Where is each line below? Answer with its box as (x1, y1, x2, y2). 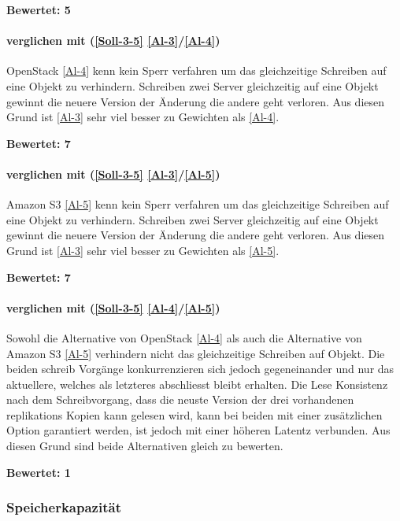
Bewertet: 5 (6, 2, 71, 17)
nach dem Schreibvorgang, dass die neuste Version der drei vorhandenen (6, 391, 354, 408)
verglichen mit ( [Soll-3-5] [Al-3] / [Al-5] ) (6, 165, 220, 182)
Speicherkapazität (6, 497, 121, 517)
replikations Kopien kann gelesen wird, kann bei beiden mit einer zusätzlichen (6, 406, 383, 423)
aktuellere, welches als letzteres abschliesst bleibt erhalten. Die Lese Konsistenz (6, 375, 388, 392)
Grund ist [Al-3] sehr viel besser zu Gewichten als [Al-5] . (6, 242, 280, 258)
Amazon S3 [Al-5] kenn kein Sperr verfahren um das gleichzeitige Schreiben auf (6, 196, 389, 212)
